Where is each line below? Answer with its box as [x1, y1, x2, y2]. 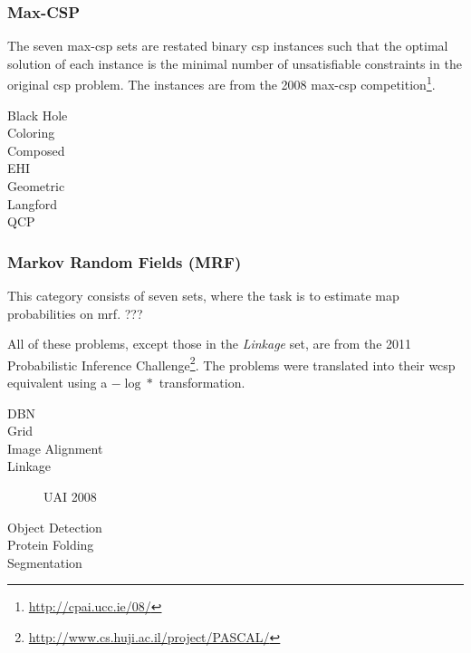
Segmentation [7, 552, 82, 571]
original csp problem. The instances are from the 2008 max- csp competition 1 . [7, 72, 436, 94]
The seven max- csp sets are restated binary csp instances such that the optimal [7, 36, 448, 55]
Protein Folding [7, 535, 94, 554]
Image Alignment [7, 438, 103, 457]
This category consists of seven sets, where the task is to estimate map [7, 286, 399, 305]
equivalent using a [7, 373, 108, 392]
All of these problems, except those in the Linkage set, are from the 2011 [7, 334, 412, 353]
